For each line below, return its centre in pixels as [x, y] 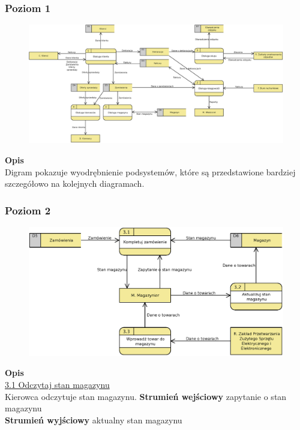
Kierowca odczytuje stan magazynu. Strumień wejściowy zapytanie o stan [146, 396]
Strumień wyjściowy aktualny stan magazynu [94, 419]
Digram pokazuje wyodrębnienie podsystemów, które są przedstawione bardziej [150, 171]
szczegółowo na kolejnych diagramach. [75, 183]
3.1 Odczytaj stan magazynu [57, 384]
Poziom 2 [28, 210]
